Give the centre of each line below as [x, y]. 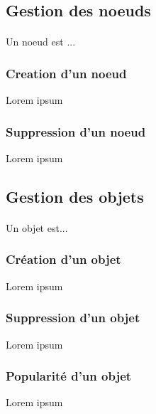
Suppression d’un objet [73, 318]
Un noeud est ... [41, 42]
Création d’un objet [63, 259]
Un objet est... [37, 227]
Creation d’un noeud [66, 73]
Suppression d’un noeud [76, 131]
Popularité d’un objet [69, 376]
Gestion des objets [75, 196]
